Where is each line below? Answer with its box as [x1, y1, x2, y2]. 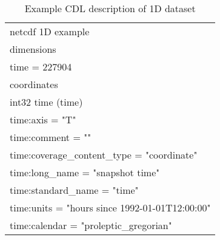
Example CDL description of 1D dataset [24, 1, 196, 15]
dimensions [10, 42, 56, 56]
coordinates [10, 77, 58, 91]
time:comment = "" [10, 130, 92, 144]
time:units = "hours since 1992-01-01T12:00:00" [10, 201, 211, 214]
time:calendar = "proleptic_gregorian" [10, 218, 172, 232]
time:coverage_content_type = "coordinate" [10, 148, 198, 162]
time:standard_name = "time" [10, 183, 139, 197]
